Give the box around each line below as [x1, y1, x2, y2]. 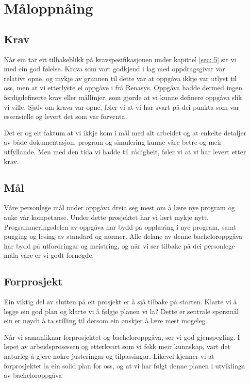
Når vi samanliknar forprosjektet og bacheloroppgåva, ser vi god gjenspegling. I [4, 332, 240, 342]
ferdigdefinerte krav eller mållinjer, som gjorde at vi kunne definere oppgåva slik [4, 92, 242, 102]
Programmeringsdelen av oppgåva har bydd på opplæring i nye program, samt [4, 221, 236, 232]
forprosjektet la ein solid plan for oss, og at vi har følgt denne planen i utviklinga [4, 360, 245, 370]
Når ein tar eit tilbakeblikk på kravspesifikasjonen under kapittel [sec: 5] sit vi [4, 54, 236, 64]
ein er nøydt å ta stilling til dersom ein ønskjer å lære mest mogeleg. [4, 316, 207, 326]
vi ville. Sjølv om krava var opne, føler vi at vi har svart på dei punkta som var [4, 101, 239, 112]
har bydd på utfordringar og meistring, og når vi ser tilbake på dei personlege [4, 240, 235, 250]
